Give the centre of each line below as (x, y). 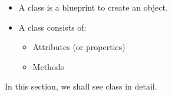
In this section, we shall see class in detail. (81, 86)
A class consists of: (52, 27)
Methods (48, 66)
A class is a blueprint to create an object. (93, 7)
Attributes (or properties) (79, 47)
